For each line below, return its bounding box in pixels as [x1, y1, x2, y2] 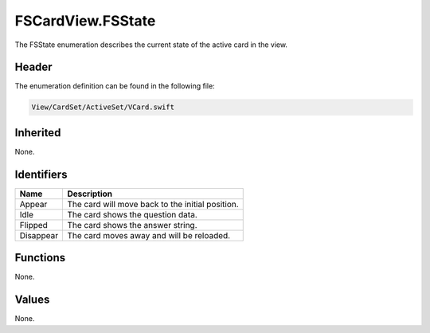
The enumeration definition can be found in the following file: [14, 81, 215, 91]
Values [14, 293, 50, 307]
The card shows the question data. [67, 209, 198, 220]
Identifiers [14, 167, 68, 181]
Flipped [19, 219, 48, 230]
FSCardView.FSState [14, 12, 156, 29]
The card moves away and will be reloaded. [67, 229, 231, 241]
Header [14, 61, 53, 74]
